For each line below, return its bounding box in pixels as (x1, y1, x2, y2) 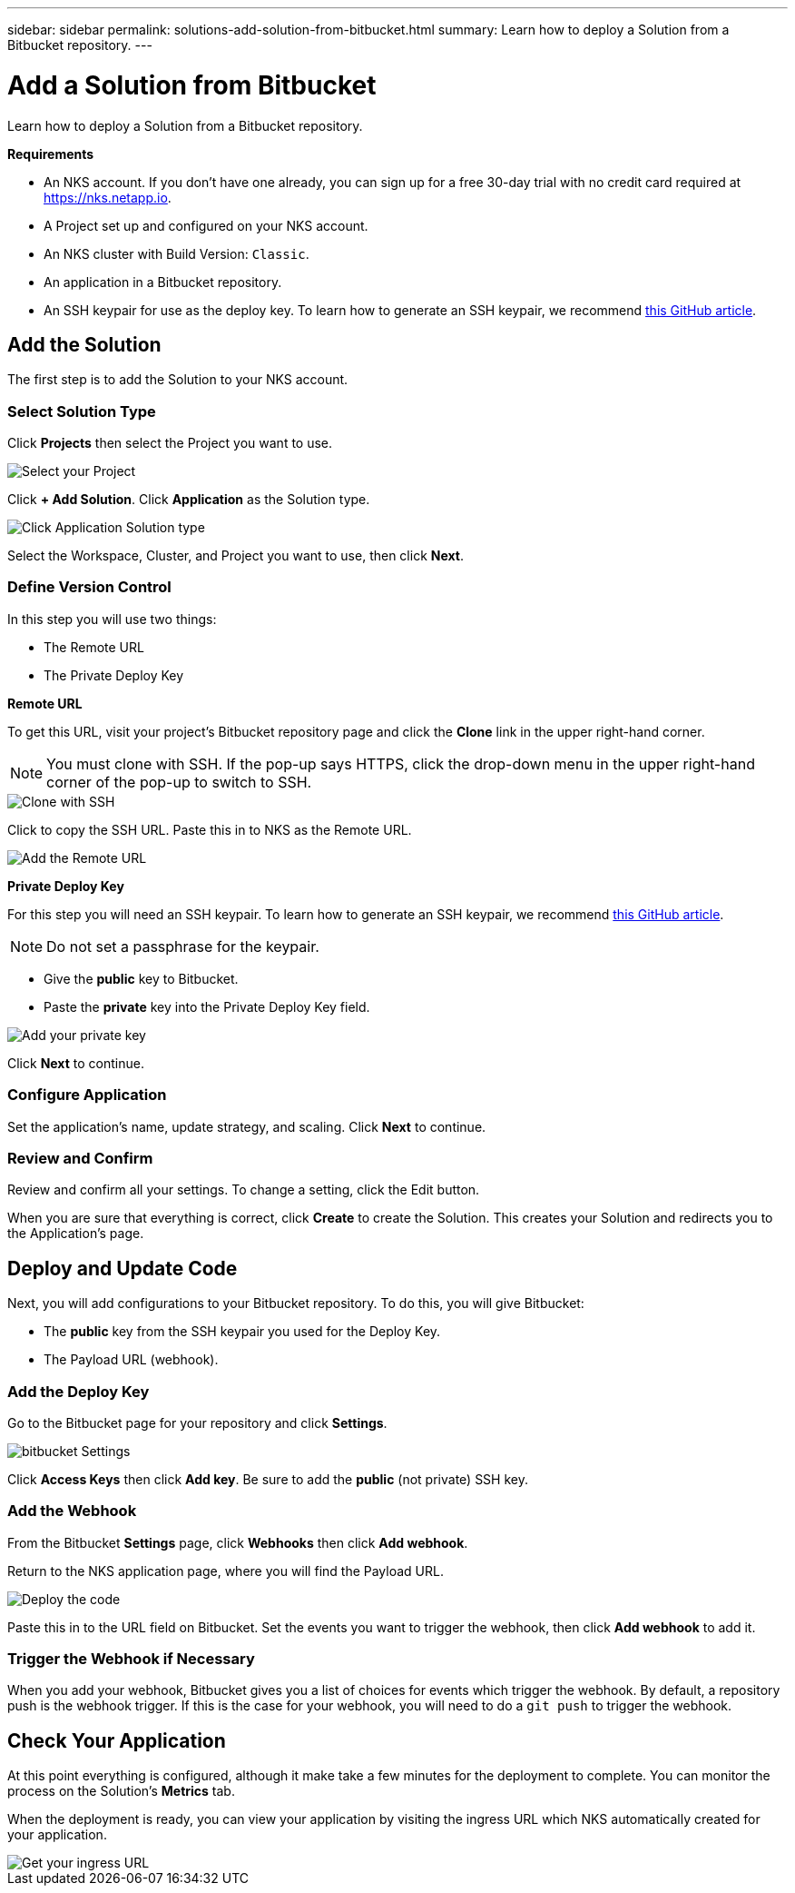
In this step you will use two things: (7, 610, 217, 627)
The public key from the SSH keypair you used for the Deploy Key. (44, 1323, 441, 1340)
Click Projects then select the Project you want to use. (7, 435, 333, 451)
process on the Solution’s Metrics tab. (7, 1783, 235, 1799)
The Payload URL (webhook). (44, 1352, 219, 1368)
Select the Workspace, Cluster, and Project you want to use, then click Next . (7, 548, 465, 564)
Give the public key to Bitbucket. (44, 970, 239, 986)
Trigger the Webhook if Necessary (7, 1650, 255, 1669)
